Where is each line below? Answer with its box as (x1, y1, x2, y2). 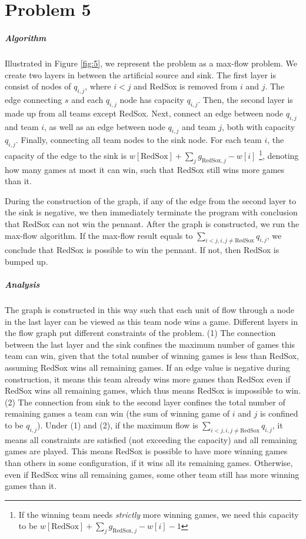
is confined (260, 407, 298, 420)
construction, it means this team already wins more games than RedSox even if (5, 372, 291, 385)
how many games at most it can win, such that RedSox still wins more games (5, 163, 285, 175)
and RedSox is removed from (134, 80, 238, 92)
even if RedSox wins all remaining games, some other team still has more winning (5, 468, 300, 480)
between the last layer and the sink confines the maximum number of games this (5, 338, 295, 350)
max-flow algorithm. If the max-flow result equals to (5, 229, 193, 241)
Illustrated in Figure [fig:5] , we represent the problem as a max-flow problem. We (5, 56, 297, 69)
